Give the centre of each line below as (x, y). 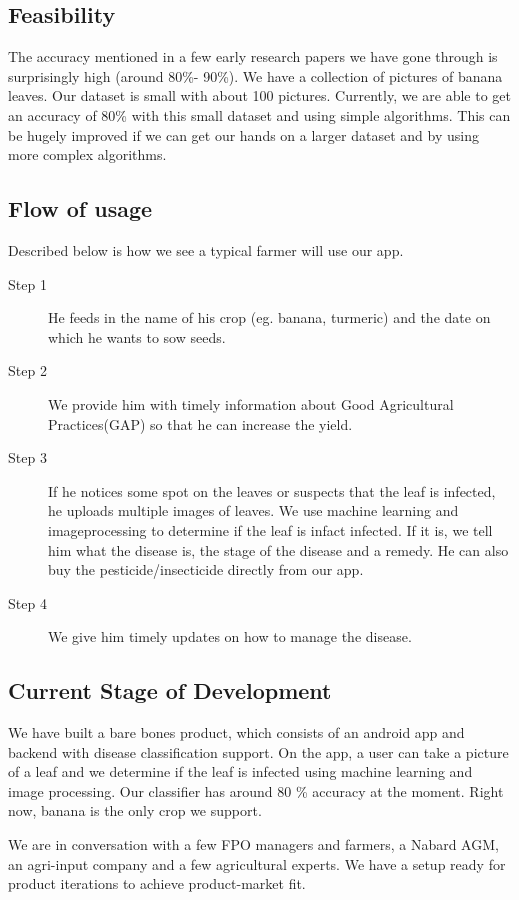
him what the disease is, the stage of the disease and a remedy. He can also (278, 549)
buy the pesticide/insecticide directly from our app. (206, 569)
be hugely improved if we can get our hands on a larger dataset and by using (243, 134)
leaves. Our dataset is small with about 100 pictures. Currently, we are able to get (259, 95)
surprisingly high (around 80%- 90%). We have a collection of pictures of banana (255, 75)
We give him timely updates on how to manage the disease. (230, 636)
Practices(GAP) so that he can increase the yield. (200, 423)
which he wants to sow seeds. (137, 336)
